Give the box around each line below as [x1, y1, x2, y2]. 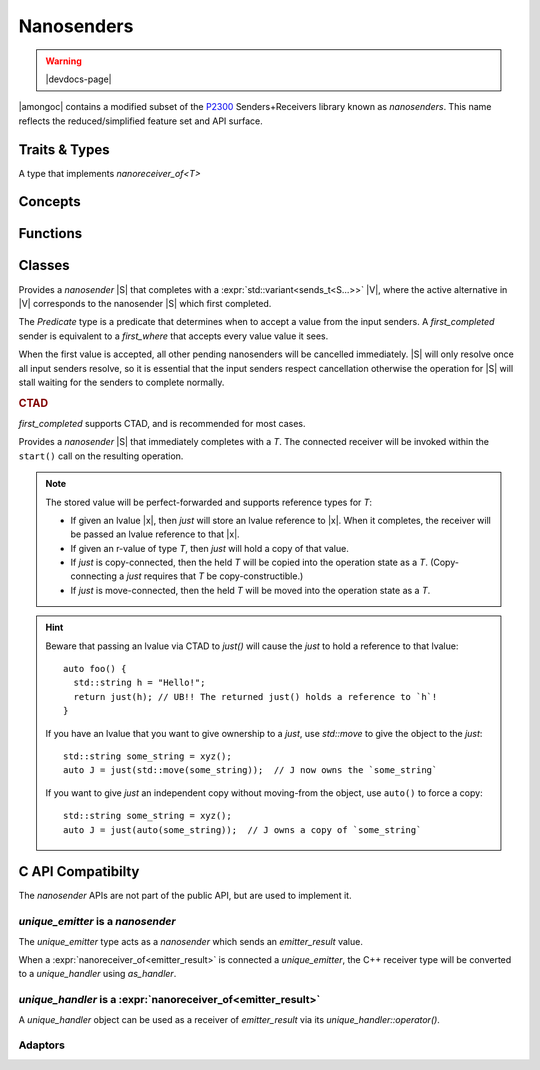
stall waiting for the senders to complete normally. [18, 376, 225, 388]
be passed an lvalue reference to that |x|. [70, 528, 240, 540]
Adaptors [18, 1038, 65, 1052]
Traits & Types [18, 141, 110, 158]
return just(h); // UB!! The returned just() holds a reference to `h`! [73, 691, 438, 702]
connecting [70, 570, 117, 582]
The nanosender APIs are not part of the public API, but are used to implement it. [18, 890, 352, 902]
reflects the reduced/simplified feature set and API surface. [18, 115, 264, 127]
